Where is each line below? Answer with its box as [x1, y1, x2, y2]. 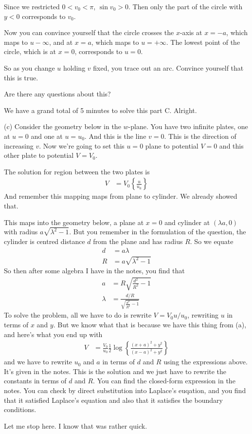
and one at [31, 131, 63, 141]
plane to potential [145, 140, 198, 151]
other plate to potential [4, 150, 74, 160]
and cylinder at [164, 217, 210, 227]
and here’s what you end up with [4, 329, 103, 339]
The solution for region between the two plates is [4, 166, 150, 176]
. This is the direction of [164, 131, 236, 141]
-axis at [180, 27, 202, 38]
